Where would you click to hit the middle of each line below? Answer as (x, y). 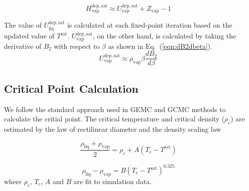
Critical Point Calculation (71, 88)
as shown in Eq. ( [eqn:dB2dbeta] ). (160, 46)
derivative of (23, 46)
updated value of (29, 36)
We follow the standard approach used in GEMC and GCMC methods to (115, 109)
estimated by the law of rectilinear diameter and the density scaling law (113, 129)
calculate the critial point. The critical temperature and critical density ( (114, 119)
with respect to (77, 46)
